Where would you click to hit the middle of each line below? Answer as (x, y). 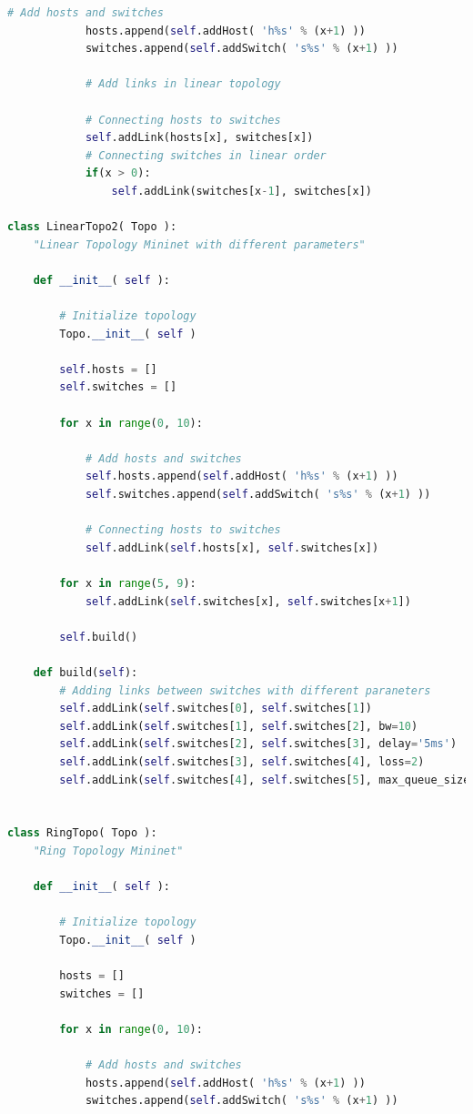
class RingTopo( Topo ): (82, 833)
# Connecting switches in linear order (206, 155)
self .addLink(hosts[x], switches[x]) (199, 138)
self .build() (99, 637)
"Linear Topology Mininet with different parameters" (199, 244)
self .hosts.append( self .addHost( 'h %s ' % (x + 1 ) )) (242, 476)
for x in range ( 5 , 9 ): (128, 583)
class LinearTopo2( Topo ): (92, 227)
